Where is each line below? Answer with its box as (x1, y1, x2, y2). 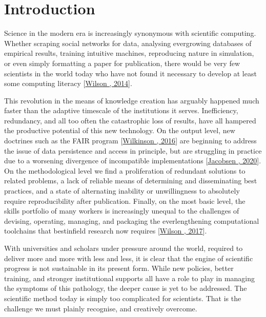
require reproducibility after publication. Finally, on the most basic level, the (4, 195, 245, 206)
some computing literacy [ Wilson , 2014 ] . (4, 78, 132, 89)
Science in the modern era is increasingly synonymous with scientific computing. (4, 28, 256, 38)
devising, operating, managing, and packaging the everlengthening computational (4, 215, 259, 226)
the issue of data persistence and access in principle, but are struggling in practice (4, 145, 262, 156)
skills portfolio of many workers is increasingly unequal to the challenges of (4, 205, 239, 216)
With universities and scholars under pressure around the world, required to (4, 243, 243, 253)
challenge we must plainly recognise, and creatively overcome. (4, 303, 197, 313)
